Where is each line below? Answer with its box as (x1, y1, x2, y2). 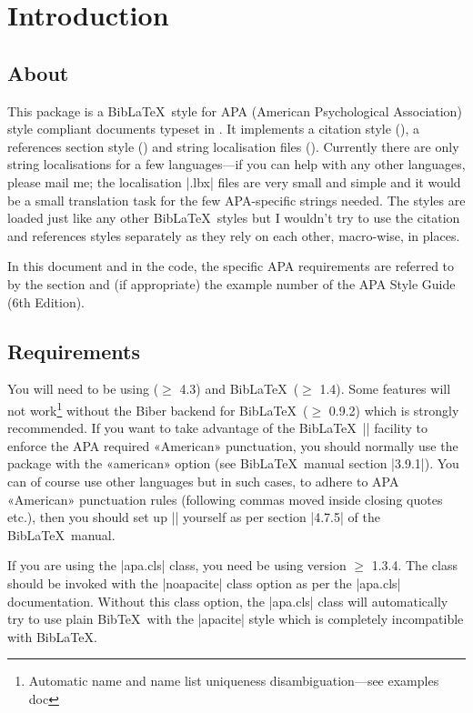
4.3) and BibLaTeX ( (179, 379, 299, 398)
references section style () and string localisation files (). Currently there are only (7, 136, 459, 156)
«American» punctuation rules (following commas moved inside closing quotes (7, 489, 443, 508)
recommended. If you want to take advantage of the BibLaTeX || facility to (7, 418, 428, 437)
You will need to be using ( (7, 379, 159, 398)
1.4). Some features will (319, 379, 451, 398)
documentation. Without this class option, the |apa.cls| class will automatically (7, 591, 448, 610)
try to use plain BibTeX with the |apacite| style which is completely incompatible (7, 609, 464, 628)
